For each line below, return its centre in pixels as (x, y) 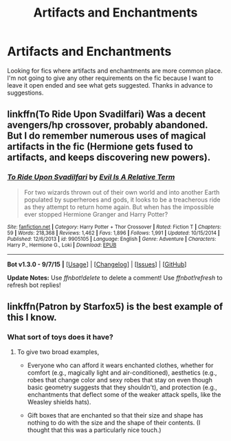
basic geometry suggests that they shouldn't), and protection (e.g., (122, 387)
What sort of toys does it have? (60, 337)
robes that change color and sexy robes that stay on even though (120, 380)
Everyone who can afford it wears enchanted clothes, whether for (120, 365)
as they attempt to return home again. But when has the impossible (119, 207)
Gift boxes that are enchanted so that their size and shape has (115, 415)
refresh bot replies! (34, 285)
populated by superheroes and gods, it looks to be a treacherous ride (122, 199)
